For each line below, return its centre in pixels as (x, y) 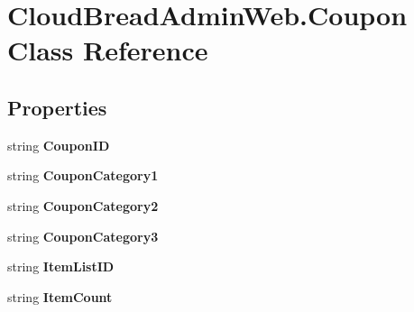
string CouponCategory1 (83, 175)
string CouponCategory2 (83, 205)
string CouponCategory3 (83, 236)
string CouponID (59, 145)
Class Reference (108, 50)
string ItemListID (61, 266)
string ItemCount (60, 296)
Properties (57, 107)
